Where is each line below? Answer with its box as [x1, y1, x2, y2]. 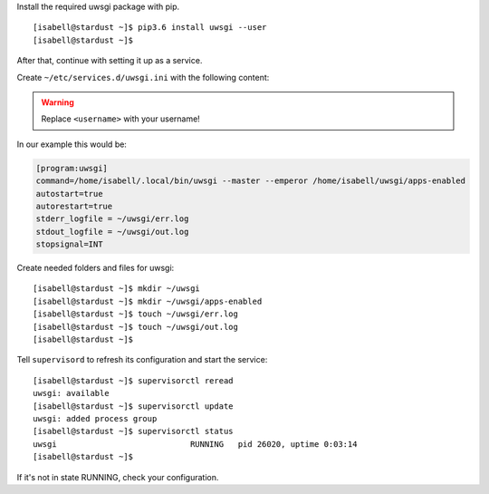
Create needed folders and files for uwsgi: [16, 263, 175, 274]
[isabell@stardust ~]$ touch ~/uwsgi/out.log [33, 322, 239, 332]
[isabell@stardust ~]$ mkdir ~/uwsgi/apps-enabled [33, 295, 263, 306]
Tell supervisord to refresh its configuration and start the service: [16, 354, 268, 365]
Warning [41, 96, 74, 108]
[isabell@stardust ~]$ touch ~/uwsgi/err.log [33, 309, 239, 319]
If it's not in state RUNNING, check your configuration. [16, 471, 219, 482]
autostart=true [35, 189, 103, 199]
